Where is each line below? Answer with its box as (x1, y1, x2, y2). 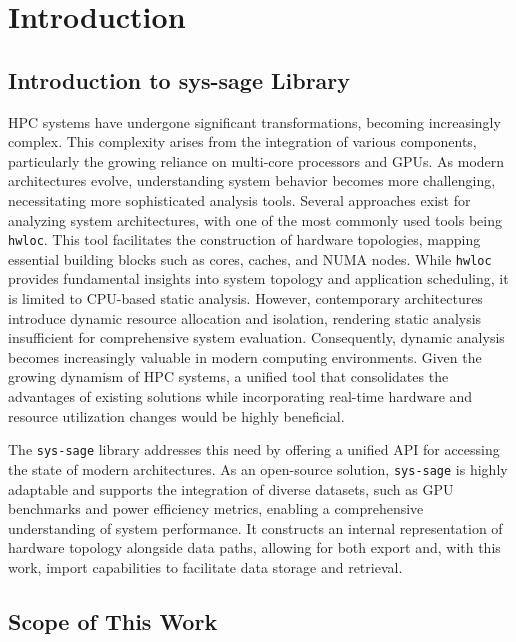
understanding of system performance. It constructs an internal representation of (8, 517, 503, 538)
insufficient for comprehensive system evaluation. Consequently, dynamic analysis (8, 327, 505, 348)
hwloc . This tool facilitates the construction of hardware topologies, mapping (8, 229, 481, 250)
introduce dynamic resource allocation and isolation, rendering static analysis (8, 307, 482, 328)
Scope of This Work (8, 605, 218, 636)
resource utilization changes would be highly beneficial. (8, 405, 345, 426)
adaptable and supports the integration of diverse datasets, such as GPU (8, 478, 454, 499)
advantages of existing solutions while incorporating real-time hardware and (8, 386, 473, 407)
